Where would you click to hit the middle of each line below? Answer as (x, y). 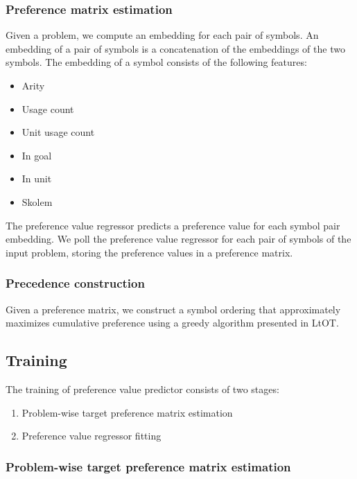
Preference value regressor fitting (92, 436)
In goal (37, 155)
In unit (37, 178)
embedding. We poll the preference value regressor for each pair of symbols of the (178, 239)
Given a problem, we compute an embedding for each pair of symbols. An (162, 35)
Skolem (37, 201)
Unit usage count (58, 132)
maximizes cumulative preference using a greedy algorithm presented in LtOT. (172, 323)
